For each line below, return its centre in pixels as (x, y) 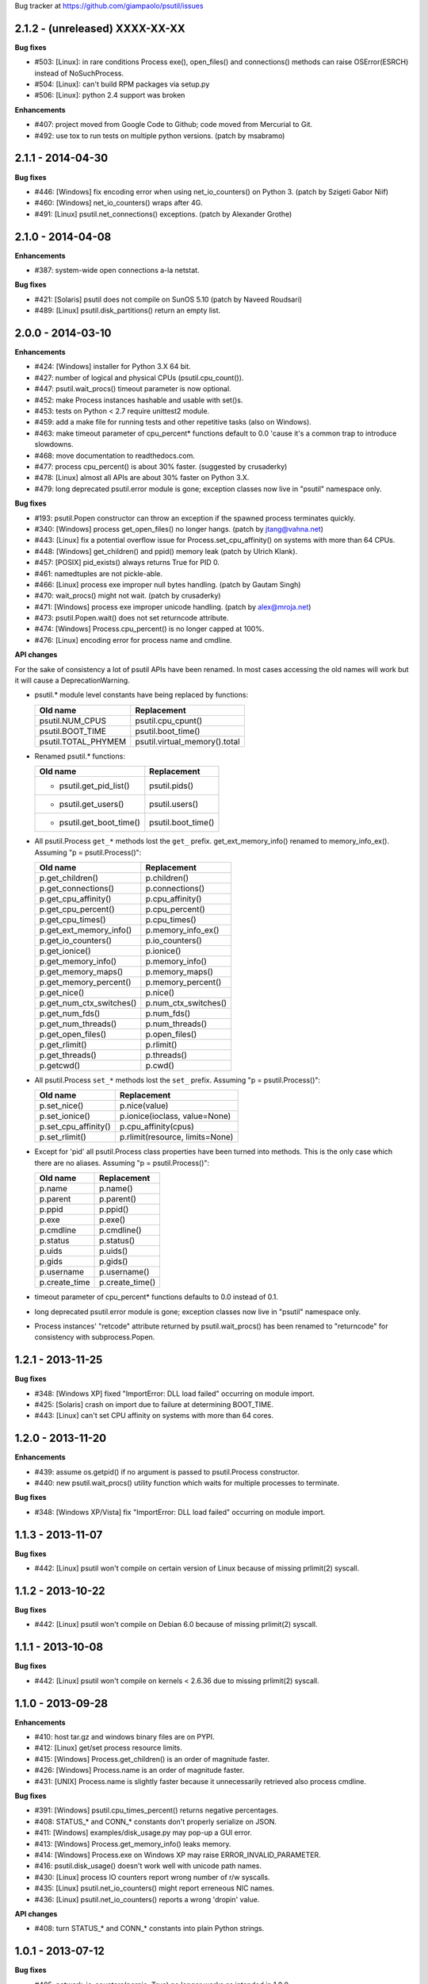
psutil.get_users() (92, 804)
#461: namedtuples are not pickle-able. (98, 573)
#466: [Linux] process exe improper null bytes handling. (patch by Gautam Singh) (168, 584)
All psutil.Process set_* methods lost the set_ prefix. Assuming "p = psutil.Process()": (178, 1080)
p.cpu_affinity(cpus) (157, 1127)
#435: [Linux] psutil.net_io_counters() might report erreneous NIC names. (155, 1888)
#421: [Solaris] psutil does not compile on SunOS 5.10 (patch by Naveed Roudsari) (168, 299)
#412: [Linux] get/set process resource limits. (108, 1748)
